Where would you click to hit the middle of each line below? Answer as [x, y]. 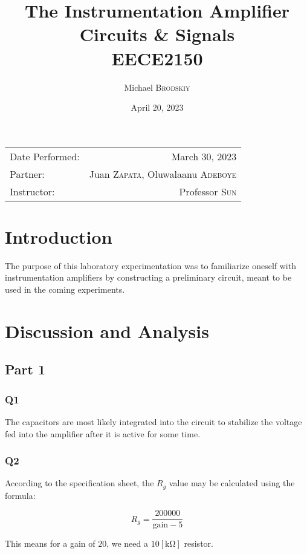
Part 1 [25, 369]
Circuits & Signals [157, 34]
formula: [20, 495]
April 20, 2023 [157, 107]
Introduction [59, 236]
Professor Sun [208, 191]
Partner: [27, 174]
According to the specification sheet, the [79, 483]
